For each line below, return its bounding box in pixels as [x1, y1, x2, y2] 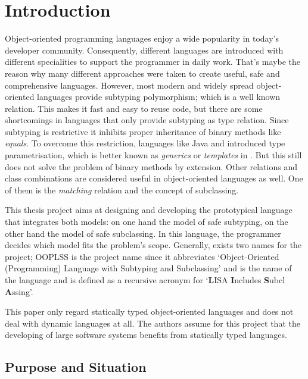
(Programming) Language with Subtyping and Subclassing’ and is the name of [5, 262, 292, 274]
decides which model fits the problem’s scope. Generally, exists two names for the [5, 239, 302, 251]
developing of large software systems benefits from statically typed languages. [5, 328, 287, 341]
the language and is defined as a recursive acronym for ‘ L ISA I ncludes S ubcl [5, 274, 285, 286]
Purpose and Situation [5, 358, 147, 376]
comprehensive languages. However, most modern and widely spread [5, 79, 254, 91]
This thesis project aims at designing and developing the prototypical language [5, 203, 293, 216]
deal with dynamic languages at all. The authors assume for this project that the [5, 317, 300, 329]
